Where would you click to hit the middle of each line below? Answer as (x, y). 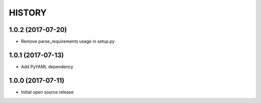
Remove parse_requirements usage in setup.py (68, 42)
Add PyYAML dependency (47, 66)
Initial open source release (47, 92)
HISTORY (28, 13)
